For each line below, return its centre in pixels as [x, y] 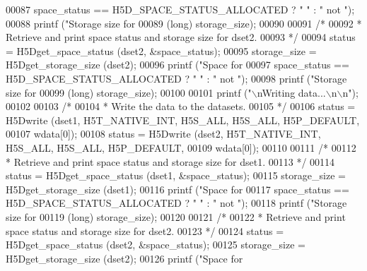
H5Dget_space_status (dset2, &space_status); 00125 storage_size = [156, 245]
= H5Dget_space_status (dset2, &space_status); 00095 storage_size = [161, 50]
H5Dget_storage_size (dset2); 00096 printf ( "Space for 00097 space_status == [177, 65]
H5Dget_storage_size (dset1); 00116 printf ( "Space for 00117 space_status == [177, 189]
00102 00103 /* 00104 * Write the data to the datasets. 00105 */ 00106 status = [181, 106]
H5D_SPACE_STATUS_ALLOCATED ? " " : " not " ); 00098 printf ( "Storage [176, 78]
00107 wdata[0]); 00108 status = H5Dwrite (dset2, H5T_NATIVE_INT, [163, 134]
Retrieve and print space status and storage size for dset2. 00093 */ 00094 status [181, 37]
